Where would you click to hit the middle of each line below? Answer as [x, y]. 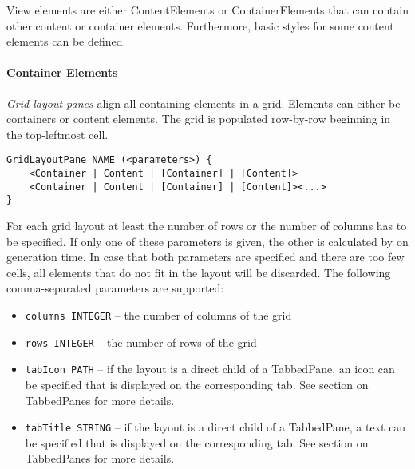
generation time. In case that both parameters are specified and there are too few [206, 257]
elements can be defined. [66, 41]
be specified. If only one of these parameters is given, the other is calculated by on [207, 241]
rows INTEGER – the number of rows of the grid [141, 342]
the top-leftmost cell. [57, 134]
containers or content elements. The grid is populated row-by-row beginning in [199, 119]
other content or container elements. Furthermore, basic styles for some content [200, 25]
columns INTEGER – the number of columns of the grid [158, 314]
